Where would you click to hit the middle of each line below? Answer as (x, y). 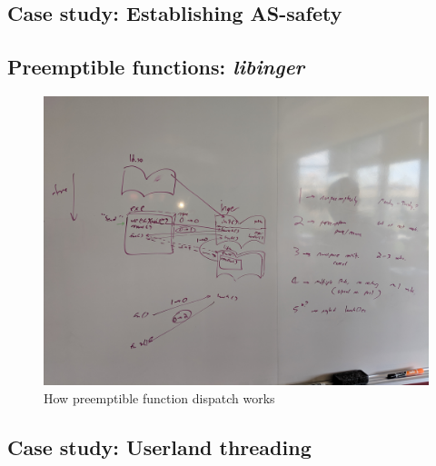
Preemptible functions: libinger (156, 67)
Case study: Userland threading (159, 446)
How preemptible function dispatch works (159, 397)
